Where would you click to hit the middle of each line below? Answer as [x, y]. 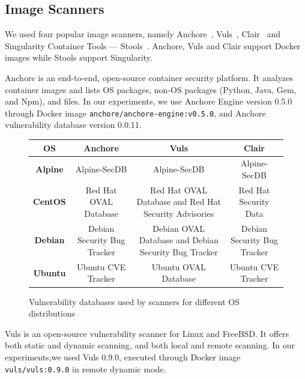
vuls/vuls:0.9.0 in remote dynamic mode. [86, 368]
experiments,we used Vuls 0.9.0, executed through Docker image [123, 356]
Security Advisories [179, 213]
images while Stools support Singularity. [79, 57]
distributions [52, 313]
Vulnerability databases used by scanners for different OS [134, 301]
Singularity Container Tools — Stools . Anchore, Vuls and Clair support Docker [153, 45]
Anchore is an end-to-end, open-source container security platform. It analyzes [149, 77]
